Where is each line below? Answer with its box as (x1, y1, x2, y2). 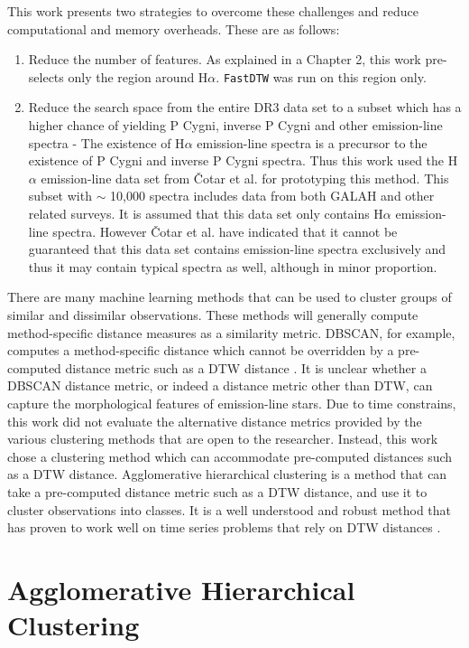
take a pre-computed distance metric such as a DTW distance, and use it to (7, 482, 428, 501)
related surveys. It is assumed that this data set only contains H (28, 204, 383, 222)
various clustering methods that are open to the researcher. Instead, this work (7, 429, 438, 448)
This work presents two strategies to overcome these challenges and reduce (7, 2, 419, 20)
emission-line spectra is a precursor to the (197, 133, 428, 152)
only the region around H (68, 67, 208, 86)
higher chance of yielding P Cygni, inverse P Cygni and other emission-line (28, 116, 443, 135)
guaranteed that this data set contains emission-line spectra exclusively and (28, 239, 446, 258)
